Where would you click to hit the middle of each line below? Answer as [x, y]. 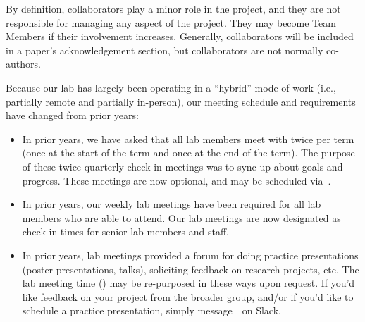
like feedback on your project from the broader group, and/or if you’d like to [188, 296]
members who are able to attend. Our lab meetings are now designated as [181, 217]
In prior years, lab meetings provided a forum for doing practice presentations [190, 255]
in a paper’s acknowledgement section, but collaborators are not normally [165, 50]
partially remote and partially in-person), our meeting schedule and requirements [181, 101]
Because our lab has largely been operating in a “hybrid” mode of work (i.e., [171, 87]
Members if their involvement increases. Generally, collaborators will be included [180, 36]
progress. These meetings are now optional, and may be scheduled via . [177, 180]
